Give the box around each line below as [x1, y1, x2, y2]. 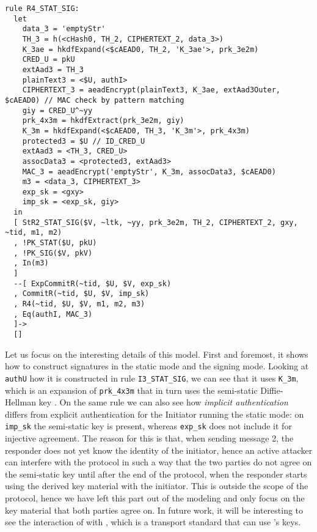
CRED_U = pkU [22, 55, 75, 64]
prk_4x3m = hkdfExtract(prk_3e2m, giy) [22, 116, 184, 125]
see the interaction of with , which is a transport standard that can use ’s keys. [5, 515, 301, 528]
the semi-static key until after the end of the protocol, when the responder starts [5, 467, 307, 480]
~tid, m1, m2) [5, 228, 62, 237]
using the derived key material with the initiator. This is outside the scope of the [5, 479, 308, 492]
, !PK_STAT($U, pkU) [13, 238, 97, 248]
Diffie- [260, 383, 283, 396]
